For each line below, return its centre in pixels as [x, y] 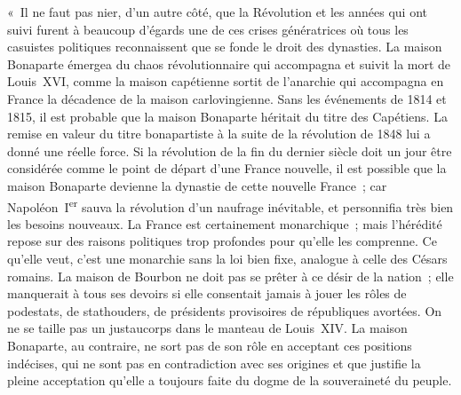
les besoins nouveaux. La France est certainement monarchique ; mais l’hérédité [225, 223]
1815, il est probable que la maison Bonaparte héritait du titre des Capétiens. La [227, 116]
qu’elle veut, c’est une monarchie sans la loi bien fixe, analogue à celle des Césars [227, 258]
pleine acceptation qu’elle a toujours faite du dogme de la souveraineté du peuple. [230, 380]
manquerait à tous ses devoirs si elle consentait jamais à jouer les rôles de [207, 293]
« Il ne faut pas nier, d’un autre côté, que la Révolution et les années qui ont [218, 12]
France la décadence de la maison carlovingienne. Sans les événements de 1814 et [227, 98]
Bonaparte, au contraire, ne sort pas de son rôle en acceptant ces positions [210, 345]
